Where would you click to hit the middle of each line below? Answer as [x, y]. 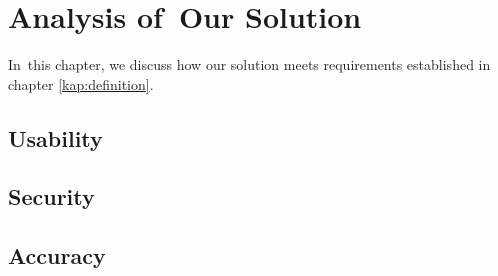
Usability [55, 137]
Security [51, 196]
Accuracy [57, 255]
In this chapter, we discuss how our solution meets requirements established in [249, 64]
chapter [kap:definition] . [81, 83]
